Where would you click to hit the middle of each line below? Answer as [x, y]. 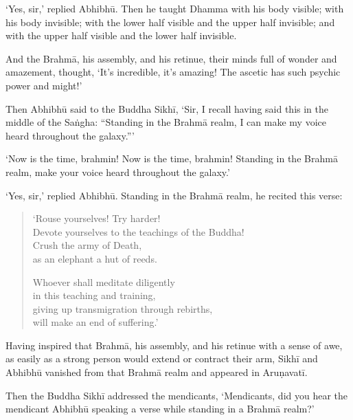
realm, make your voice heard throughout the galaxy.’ [118, 172]
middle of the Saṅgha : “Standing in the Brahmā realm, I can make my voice [166, 122]
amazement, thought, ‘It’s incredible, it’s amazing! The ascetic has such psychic [173, 72]
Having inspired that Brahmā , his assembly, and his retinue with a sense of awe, [174, 345]
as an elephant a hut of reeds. [95, 258]
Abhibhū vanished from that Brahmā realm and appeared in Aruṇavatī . [157, 372]
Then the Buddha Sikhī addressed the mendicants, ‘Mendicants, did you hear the [177, 395]
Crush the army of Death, [87, 245]
